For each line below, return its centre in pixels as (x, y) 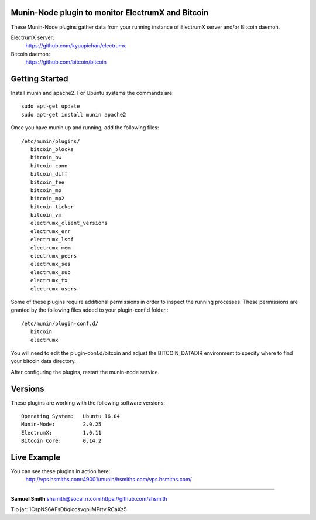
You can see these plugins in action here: (61, 471)
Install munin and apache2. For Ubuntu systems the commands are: (92, 93)
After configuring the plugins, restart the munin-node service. (85, 372)
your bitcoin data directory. (43, 361)
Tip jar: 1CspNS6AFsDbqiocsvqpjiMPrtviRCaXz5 (69, 509)
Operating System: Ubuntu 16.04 (71, 416)
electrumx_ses (50, 264)
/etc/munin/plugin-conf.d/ (60, 323)
